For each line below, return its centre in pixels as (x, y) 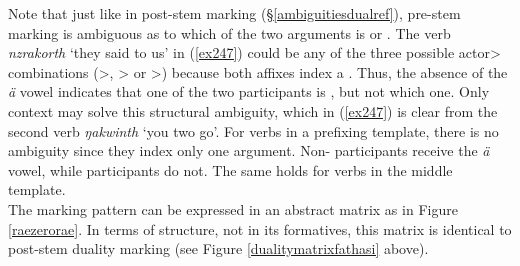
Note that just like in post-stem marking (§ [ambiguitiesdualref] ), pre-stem (234, 13)
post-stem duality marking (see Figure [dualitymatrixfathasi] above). (218, 248)
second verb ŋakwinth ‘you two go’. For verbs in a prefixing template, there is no (253, 130)
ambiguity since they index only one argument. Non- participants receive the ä (249, 150)
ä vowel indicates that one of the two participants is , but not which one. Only (249, 91)
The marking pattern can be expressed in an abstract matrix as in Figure (233, 208)
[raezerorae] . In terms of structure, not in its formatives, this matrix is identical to (260, 228)
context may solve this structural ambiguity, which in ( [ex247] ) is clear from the (253, 110)
